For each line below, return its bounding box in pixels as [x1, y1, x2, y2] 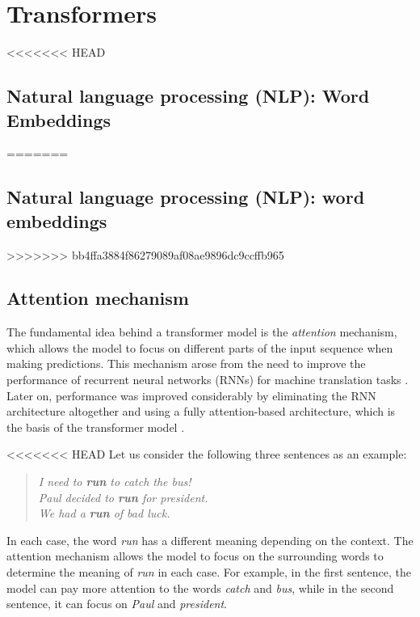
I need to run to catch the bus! [38, 473, 191, 490]
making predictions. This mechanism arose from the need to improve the [6, 355, 366, 372]
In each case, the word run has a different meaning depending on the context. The [6, 531, 414, 548]
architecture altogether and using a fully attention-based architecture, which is [6, 403, 396, 420]
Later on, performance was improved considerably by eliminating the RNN [6, 387, 376, 404]
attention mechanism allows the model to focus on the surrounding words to [6, 547, 384, 564]
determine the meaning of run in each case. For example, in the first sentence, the [6, 564, 411, 581]
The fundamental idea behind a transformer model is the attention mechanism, [6, 323, 397, 340]
